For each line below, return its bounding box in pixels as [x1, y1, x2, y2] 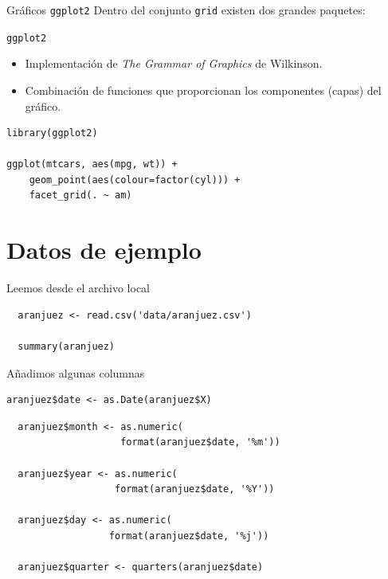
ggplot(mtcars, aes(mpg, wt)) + [6, 158, 178, 170]
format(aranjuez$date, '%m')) [120, 436, 280, 448]
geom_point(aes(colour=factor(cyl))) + [29, 174, 241, 186]
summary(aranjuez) [18, 340, 116, 352]
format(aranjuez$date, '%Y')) [115, 483, 275, 495]
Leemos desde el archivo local [6, 280, 151, 296]
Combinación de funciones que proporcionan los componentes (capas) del [25, 81, 382, 98]
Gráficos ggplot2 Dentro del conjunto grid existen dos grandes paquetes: [6, 2, 366, 18]
